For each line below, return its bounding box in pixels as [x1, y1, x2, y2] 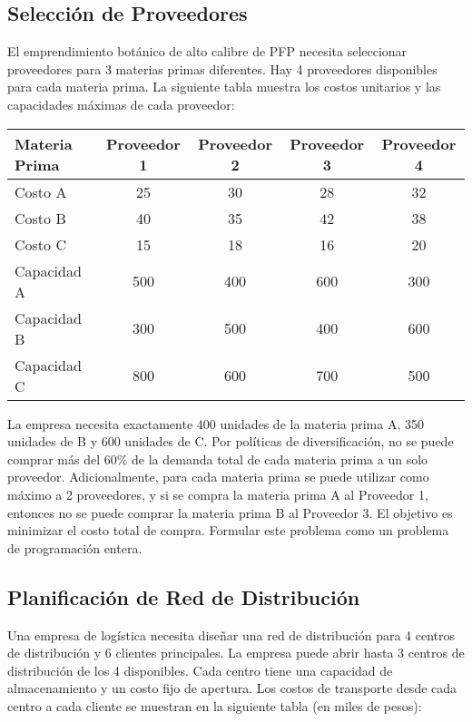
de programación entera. [7, 538, 143, 557]
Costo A [15, 180, 67, 202]
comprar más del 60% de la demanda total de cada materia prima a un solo [7, 449, 428, 468]
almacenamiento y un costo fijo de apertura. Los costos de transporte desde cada [7, 678, 457, 698]
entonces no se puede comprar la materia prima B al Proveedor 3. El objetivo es [7, 502, 453, 522]
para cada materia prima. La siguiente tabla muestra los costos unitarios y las [7, 77, 441, 96]
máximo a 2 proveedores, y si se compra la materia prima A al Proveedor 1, [7, 484, 428, 503]
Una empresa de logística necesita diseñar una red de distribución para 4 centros [7, 625, 456, 644]
